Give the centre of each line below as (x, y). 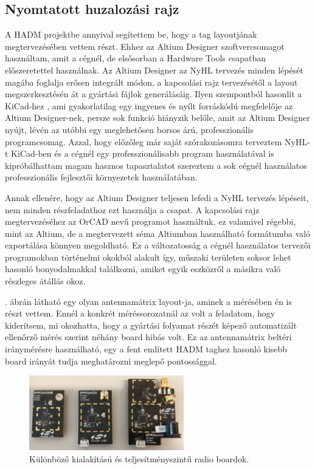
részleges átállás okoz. (45, 281)
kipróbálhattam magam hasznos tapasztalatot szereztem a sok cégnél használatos (156, 165)
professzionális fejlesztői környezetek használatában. (101, 177)
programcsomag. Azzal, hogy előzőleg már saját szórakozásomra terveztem (144, 141)
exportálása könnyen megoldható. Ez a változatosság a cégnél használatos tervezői (158, 245)
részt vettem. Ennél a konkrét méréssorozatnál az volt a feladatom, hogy (140, 313)
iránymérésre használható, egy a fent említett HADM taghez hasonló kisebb (146, 349)
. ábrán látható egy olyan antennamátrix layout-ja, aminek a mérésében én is (148, 301)
